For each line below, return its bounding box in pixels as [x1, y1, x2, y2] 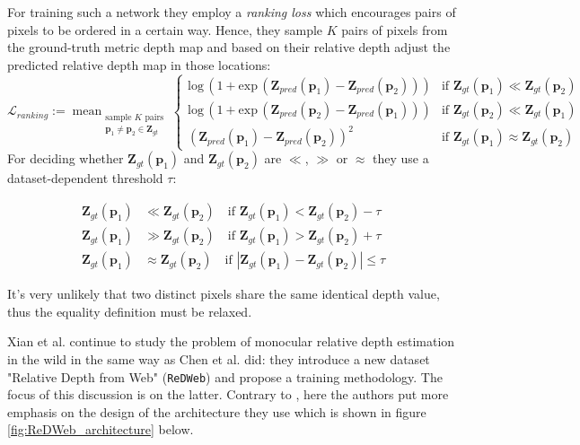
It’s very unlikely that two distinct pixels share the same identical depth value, [7, 284, 440, 303]
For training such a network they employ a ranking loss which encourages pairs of [7, 3, 456, 21]
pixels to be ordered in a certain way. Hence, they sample [7, 20, 323, 39]
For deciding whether [7, 149, 124, 168]
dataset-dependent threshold [7, 169, 163, 188]
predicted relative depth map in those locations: [7, 55, 271, 74]
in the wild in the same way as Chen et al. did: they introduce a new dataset [7, 349, 430, 368]
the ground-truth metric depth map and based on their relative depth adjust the [7, 38, 451, 57]
